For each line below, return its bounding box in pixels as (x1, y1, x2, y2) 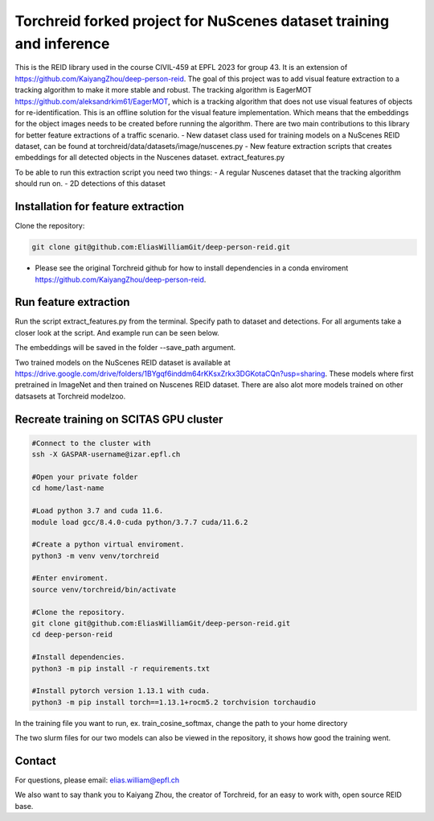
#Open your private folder (31, 472, 138, 481)
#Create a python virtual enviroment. (31, 540, 185, 549)
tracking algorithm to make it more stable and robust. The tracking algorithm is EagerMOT (14, 85, 313, 95)
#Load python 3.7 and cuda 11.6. (31, 506, 164, 515)
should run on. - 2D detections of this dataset (14, 179, 166, 188)
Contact (14, 753, 56, 768)
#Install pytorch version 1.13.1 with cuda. (31, 687, 211, 695)
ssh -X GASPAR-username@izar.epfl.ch (31, 450, 181, 459)
